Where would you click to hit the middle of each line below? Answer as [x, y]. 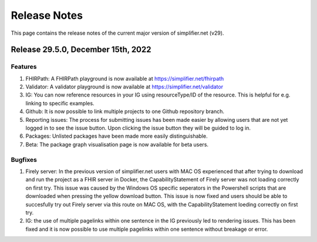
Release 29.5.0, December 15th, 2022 [81, 50]
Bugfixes [24, 160]
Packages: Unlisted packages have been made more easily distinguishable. [117, 136]
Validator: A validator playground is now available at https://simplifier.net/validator [124, 87]
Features [24, 67]
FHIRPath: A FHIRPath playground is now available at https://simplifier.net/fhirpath [125, 78]
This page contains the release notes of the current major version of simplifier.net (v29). [117, 33]
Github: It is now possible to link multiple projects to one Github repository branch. [125, 111]
